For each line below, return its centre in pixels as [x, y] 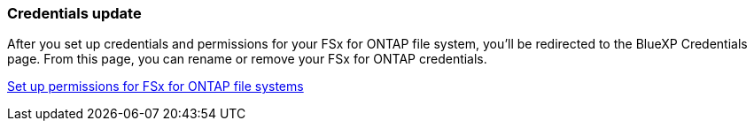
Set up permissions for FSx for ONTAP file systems [155, 87]
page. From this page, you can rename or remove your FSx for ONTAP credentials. [247, 59]
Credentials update [74, 13]
